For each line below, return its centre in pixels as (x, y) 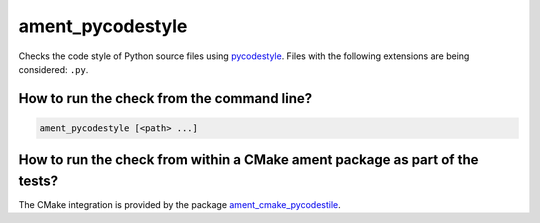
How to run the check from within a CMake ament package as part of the (248, 160)
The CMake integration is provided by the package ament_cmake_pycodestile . (180, 205)
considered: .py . (53, 69)
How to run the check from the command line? (165, 98)
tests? (38, 180)
